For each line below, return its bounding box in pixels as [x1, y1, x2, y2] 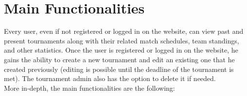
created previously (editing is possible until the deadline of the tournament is [4, 64, 234, 74]
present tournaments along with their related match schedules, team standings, [4, 35, 239, 45]
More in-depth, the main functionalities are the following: [4, 82, 175, 93]
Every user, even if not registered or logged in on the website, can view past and [4, 26, 244, 36]
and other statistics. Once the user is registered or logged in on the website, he [4, 45, 238, 55]
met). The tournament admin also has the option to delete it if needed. [4, 73, 216, 83]
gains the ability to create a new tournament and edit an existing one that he [4, 54, 235, 64]
